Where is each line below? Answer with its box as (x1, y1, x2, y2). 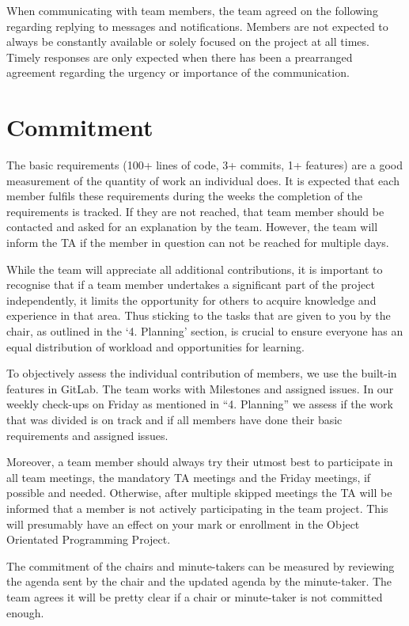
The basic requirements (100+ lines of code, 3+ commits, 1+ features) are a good (6, 157, 403, 173)
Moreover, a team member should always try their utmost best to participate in (6, 453, 393, 470)
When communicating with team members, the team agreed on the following (6, 2, 378, 18)
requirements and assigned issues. (6, 427, 169, 443)
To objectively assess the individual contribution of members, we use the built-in (6, 365, 397, 381)
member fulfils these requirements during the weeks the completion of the (6, 188, 362, 204)
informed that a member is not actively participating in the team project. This (6, 499, 388, 516)
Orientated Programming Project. (6, 531, 171, 548)
